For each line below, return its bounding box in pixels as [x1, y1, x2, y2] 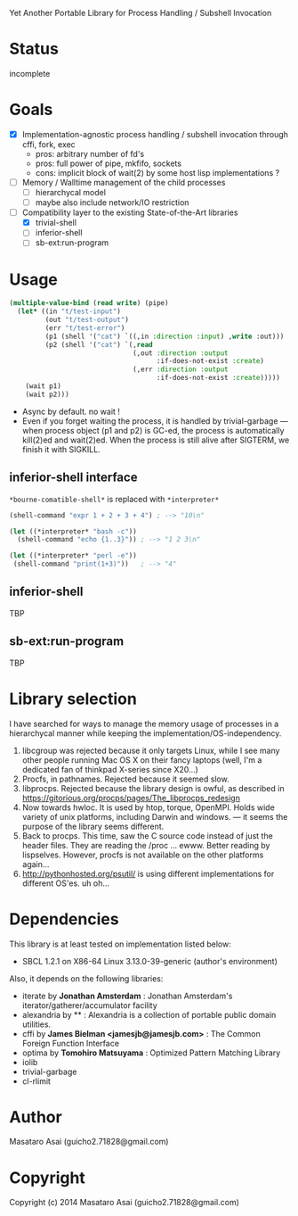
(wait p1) [25, 382, 62, 391]
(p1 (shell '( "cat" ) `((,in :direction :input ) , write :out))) [44, 332, 285, 341]
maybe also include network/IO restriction [35, 197, 189, 208]
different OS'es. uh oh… [21, 878, 109, 889]
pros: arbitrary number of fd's [35, 148, 145, 159]
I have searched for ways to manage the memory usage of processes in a [9, 718, 279, 729]
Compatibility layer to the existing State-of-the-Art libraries [21, 207, 238, 218]
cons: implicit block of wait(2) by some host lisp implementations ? [35, 167, 280, 178]
